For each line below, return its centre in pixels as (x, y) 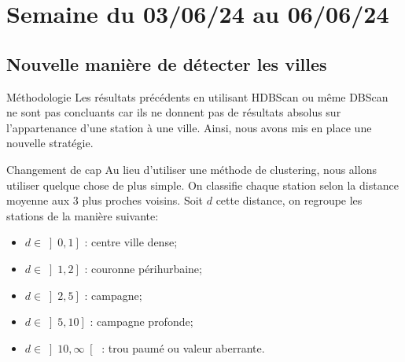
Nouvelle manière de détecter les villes (167, 63)
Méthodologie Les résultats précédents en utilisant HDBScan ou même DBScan (197, 96)
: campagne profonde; (142, 321)
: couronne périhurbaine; (143, 268)
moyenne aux (38, 200)
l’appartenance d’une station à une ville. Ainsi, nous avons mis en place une (189, 127)
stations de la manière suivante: (83, 215)
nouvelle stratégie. (50, 143)
